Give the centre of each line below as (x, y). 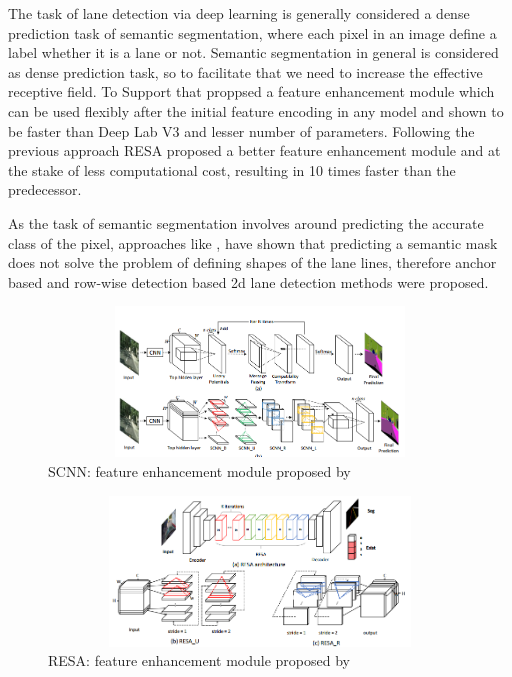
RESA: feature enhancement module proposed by (199, 660)
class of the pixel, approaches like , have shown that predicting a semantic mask (253, 242)
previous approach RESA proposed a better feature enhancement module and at (254, 150)
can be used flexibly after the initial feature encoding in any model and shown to (256, 110)
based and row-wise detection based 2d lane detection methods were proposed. (248, 281)
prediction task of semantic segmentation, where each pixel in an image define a (252, 32)
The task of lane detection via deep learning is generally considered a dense (239, 13)
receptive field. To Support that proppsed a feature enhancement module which (251, 91)
